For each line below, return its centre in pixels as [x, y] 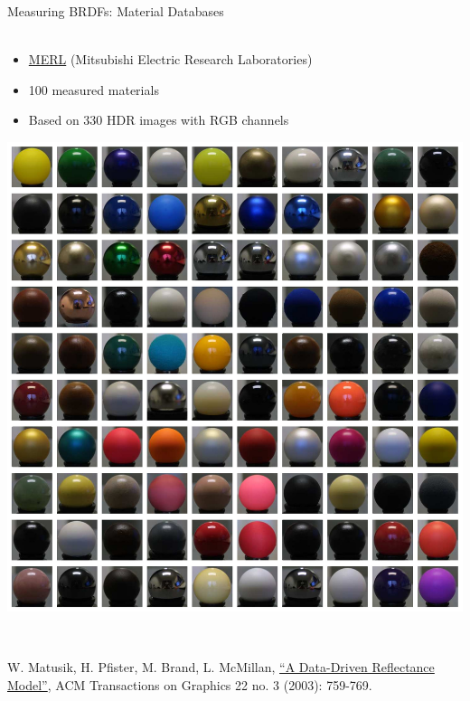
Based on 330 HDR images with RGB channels [159, 120]
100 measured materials [94, 89]
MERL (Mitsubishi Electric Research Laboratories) [170, 59]
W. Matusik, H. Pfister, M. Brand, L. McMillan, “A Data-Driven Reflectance [221, 667]
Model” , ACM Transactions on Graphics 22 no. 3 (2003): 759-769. [190, 684]
